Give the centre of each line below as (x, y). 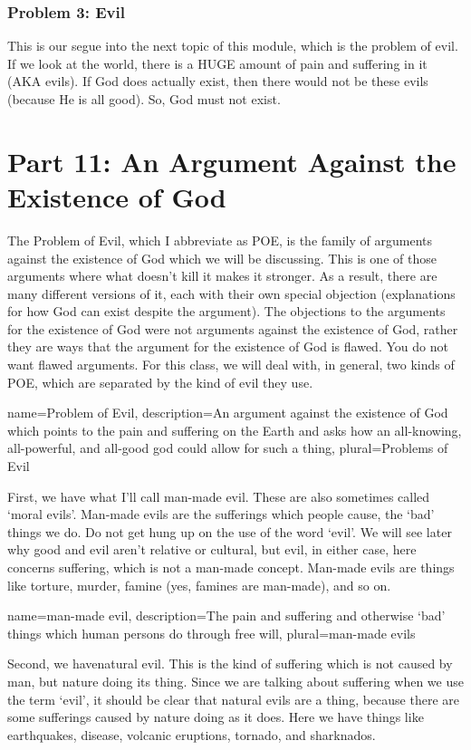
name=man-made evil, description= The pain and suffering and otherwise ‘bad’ (226, 615)
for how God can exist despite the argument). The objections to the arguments (226, 311)
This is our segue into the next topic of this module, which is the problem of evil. (233, 46)
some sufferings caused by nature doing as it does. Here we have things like (216, 717)
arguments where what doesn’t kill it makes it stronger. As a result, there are (222, 276)
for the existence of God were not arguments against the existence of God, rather (233, 328)
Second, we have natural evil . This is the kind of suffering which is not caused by (230, 663)
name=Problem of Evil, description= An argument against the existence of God (228, 413)
